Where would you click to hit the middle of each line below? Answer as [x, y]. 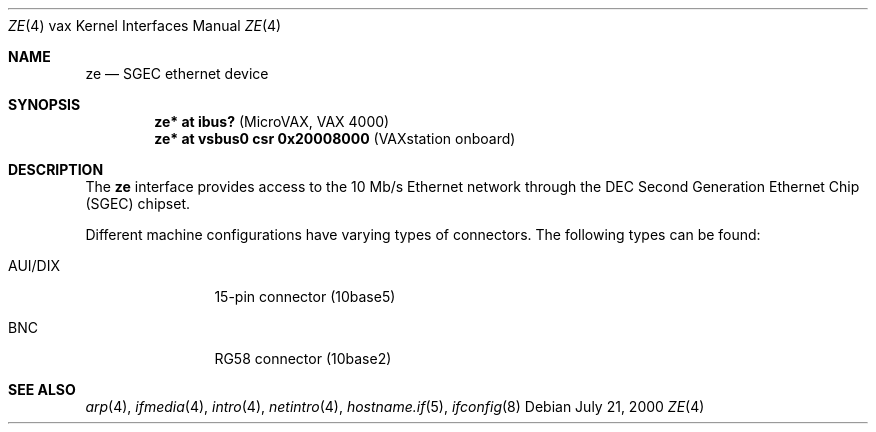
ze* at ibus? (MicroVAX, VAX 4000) [272, 121]
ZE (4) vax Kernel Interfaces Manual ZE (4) [145, 25]
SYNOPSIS [44, 104]
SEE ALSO [42, 389]
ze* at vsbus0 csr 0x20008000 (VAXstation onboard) [335, 138]
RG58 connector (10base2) [303, 358]
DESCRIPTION [56, 169]
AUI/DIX [34, 265]
